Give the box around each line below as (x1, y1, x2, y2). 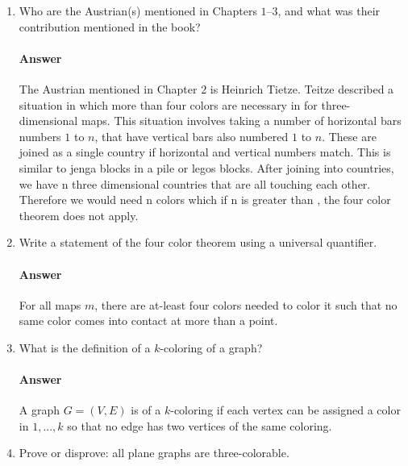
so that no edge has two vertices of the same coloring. (67, 417, 332, 434)
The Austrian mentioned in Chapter (19, 80, 198, 97)
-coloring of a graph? (160, 339, 263, 356)
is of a (131, 402, 161, 418)
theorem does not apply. (19, 206, 139, 223)
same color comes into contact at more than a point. (19, 312, 278, 329)
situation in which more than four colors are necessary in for (19, 96, 318, 113)
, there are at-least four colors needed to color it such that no (94, 296, 398, 313)
